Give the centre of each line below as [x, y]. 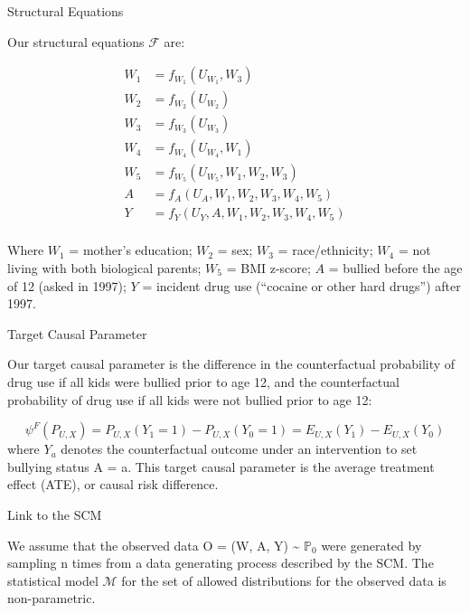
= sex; [235, 250]
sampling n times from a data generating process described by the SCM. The [221, 563]
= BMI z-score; [268, 268]
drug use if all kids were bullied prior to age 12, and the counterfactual [203, 382]
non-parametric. [52, 598]
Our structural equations [76, 41]
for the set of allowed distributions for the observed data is [284, 580]
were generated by [371, 545]
